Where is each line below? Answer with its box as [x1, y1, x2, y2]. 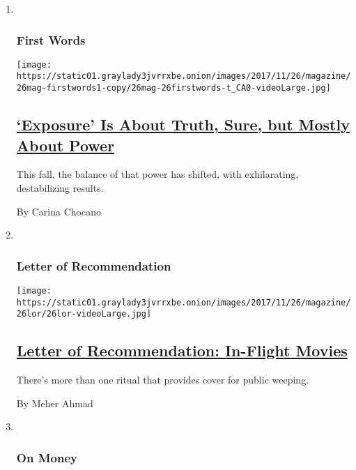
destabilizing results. [16, 180, 104, 195]
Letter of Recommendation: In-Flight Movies [16, 340, 348, 361]
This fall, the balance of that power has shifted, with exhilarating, [16, 167, 299, 181]
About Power [16, 134, 115, 156]
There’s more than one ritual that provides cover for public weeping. [16, 372, 309, 387]
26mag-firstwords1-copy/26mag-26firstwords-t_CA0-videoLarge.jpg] [16, 83, 331, 93]
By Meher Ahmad [16, 395, 93, 410]
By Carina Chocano [16, 204, 101, 218]
